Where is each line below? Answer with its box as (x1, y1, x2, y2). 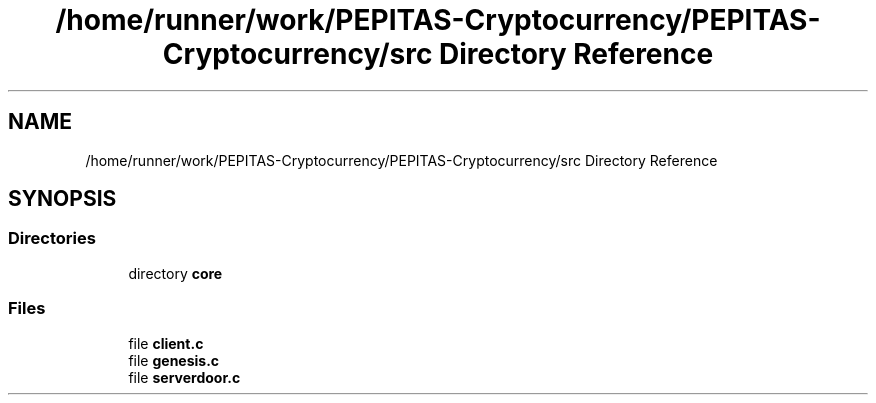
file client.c (128, 334, 204, 352)
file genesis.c (128, 351, 220, 369)
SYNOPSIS (8, 186, 117, 212)
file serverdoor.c (128, 368, 241, 386)
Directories (8, 228, 96, 249)
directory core (128, 264, 223, 282)
